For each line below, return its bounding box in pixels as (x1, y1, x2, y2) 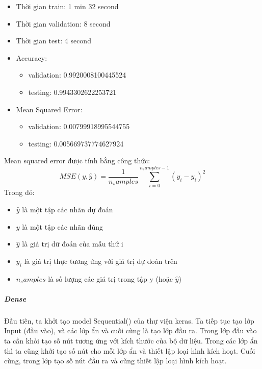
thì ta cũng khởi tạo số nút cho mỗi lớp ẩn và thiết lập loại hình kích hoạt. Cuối (4, 345, 255, 356)
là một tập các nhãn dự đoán (22, 204, 113, 215)
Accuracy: (16, 52, 47, 63)
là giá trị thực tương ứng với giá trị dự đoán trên (24, 255, 177, 266)
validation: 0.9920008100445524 (28, 69, 126, 80)
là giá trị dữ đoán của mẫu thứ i (22, 238, 123, 249)
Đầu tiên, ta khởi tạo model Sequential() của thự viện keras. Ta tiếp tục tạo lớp (4, 315, 254, 326)
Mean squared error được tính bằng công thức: (4, 155, 150, 166)
